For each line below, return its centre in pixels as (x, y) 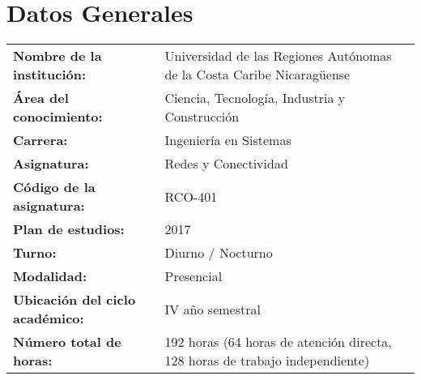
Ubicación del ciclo (74, 300)
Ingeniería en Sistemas (228, 140)
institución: (50, 75)
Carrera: (40, 140)
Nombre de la (57, 56)
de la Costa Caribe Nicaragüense (257, 75)
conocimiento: (58, 117)
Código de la (54, 187)
